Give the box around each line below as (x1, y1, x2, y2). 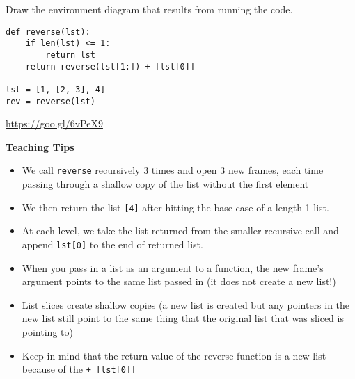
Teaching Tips (6, 139, 74, 154)
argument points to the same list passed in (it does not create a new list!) (22, 274, 336, 289)
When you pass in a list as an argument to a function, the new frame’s (22, 260, 324, 275)
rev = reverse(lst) (6, 96, 95, 106)
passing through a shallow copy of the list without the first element (22, 177, 309, 191)
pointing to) (22, 324, 73, 339)
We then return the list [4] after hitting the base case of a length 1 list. (22, 200, 329, 214)
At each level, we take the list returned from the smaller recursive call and (22, 223, 339, 238)
